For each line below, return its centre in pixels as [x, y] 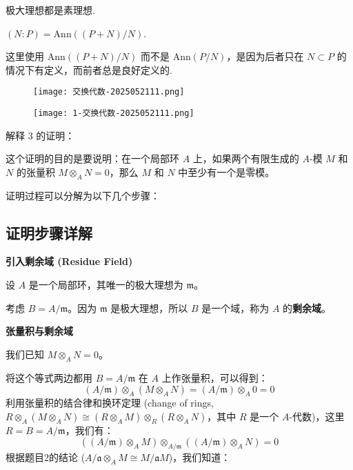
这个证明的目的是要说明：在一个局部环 [92, 158]
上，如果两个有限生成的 [246, 158]
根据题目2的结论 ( [46, 457]
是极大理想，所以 [149, 307]
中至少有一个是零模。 [226, 172]
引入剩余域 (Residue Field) [69, 261]
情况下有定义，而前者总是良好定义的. [89, 69]
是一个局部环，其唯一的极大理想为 [106, 285]
